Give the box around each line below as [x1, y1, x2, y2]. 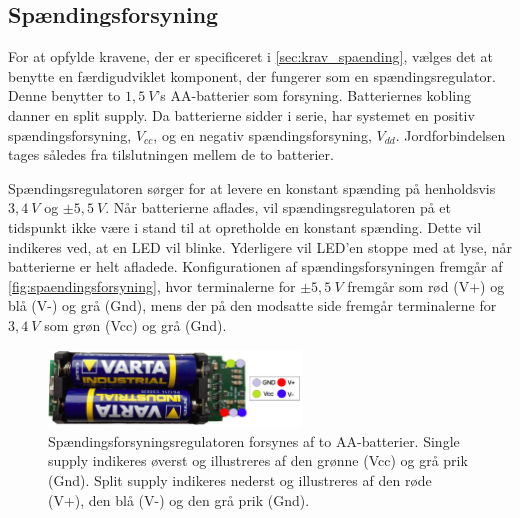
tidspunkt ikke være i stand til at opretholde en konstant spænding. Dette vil [8, 216, 482, 237]
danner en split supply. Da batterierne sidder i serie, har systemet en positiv [8, 104, 475, 125]
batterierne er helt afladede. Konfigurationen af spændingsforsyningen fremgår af [8, 256, 503, 277]
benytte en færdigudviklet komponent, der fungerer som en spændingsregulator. [8, 65, 496, 86]
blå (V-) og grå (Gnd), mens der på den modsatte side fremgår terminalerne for [8, 295, 497, 316]
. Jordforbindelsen [395, 124, 506, 145]
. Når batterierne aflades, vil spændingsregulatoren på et [105, 197, 452, 218]
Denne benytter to [8, 85, 121, 106]
